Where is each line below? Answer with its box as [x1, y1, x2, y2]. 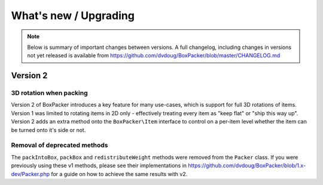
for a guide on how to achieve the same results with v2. [51, 170, 188, 177]
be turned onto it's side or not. [11, 126, 86, 134]
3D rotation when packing [11, 89, 88, 97]
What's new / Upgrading [11, 9, 135, 22]
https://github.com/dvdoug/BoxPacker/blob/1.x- [188, 162, 306, 169]
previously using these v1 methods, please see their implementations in [11, 162, 187, 169]
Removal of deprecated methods [11, 141, 108, 149]
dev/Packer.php [11, 170, 50, 177]
